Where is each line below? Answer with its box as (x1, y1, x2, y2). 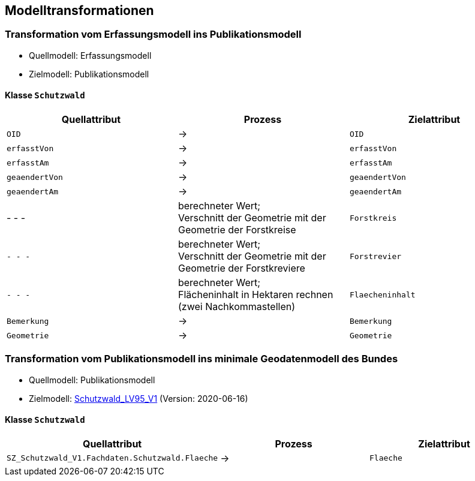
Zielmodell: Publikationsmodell (29, 68, 149, 79)
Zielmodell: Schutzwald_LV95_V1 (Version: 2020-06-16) (29, 393, 248, 404)
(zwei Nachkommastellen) (178, 300, 296, 313)
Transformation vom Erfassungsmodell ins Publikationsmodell (5, 28, 302, 41)
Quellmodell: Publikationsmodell (29, 374, 155, 385)
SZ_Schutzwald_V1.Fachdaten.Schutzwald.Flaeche (7, 453, 218, 463)
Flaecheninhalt (349, 290, 416, 299)
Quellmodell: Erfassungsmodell (29, 50, 152, 61)
